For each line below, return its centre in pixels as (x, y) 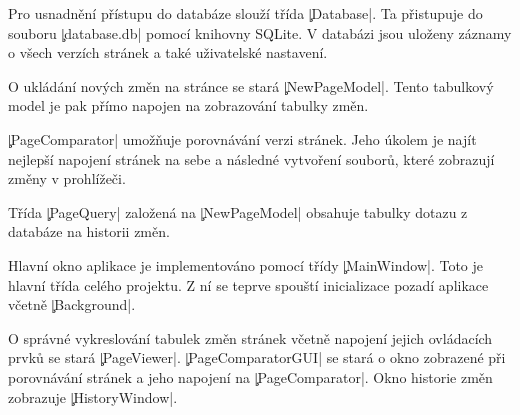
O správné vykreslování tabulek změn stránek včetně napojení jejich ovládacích (250, 337)
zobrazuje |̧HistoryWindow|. (93, 396)
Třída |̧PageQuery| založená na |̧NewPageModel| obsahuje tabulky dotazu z (238, 211)
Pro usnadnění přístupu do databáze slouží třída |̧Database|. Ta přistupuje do (245, 13)
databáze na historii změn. (89, 231)
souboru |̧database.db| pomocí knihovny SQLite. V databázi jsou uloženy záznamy (260, 32)
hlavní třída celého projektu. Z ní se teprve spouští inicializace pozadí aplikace (248, 284)
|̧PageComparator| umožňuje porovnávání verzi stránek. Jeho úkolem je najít (242, 138)
